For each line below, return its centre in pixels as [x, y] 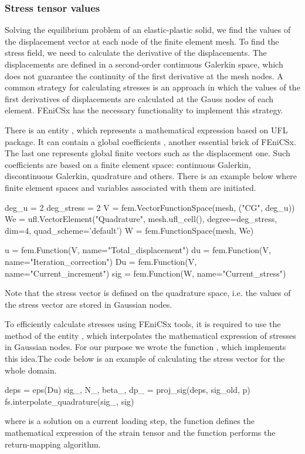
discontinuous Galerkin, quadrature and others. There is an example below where [151, 176]
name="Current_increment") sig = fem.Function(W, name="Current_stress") [145, 273]
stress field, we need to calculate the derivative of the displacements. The [136, 53]
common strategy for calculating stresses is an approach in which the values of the [152, 87]
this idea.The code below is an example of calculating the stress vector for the [145, 359]
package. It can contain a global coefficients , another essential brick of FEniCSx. [150, 141]
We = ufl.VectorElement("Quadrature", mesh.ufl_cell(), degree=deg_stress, [141, 219]
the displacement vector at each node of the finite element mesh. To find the [142, 41]
